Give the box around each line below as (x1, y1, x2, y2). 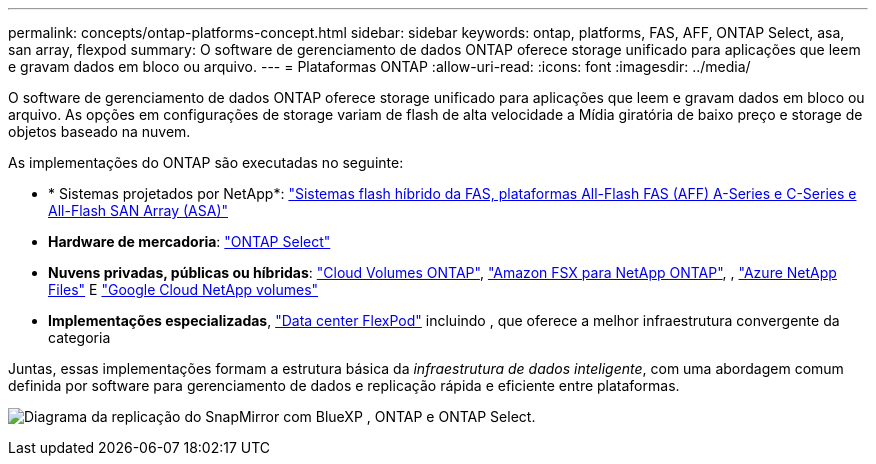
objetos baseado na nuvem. (8, 123, 191, 140)
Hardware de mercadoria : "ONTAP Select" (48, 233, 331, 250)
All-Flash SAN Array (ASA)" (48, 202, 229, 219)
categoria (48, 329, 111, 346)
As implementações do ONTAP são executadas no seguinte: (8, 154, 404, 171)
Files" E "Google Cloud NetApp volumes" (48, 281, 319, 298)
